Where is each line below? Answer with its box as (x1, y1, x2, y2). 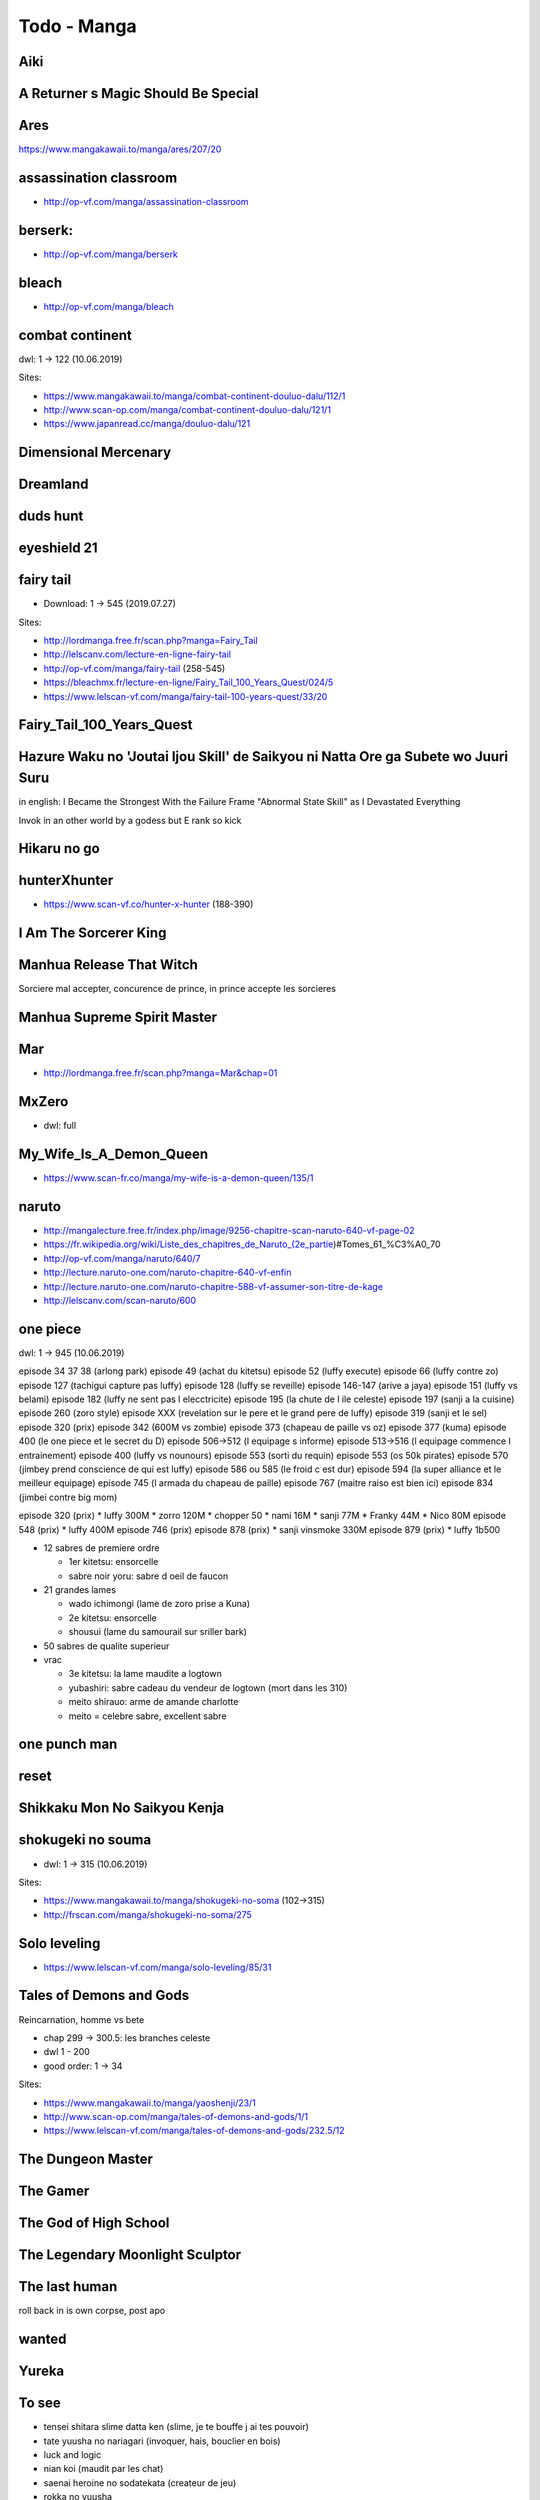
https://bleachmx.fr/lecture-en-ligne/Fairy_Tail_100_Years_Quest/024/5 (43, 676, 334, 689)
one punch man (18, 1736, 118, 1753)
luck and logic (43, 2448, 102, 2460)
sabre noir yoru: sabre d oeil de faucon (68, 1570, 229, 1582)
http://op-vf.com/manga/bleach (43, 300, 175, 312)
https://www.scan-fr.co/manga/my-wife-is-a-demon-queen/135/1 (43, 1172, 314, 1184)
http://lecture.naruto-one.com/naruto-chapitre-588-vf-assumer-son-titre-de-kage (43, 1280, 384, 1292)
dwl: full (43, 1120, 77, 1132)
